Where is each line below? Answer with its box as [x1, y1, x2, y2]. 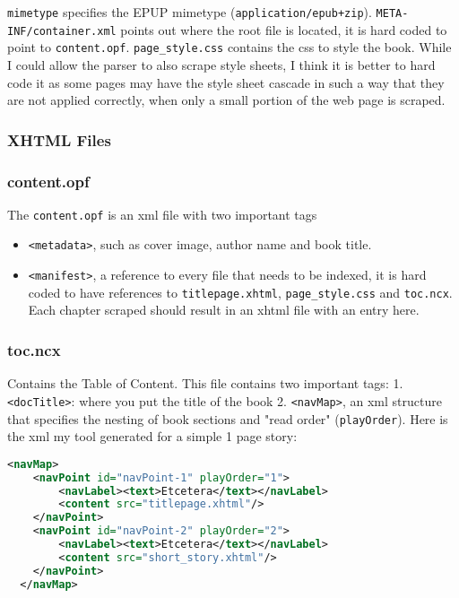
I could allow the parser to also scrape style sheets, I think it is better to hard [7, 55, 436, 74]
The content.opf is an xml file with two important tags [7, 204, 317, 223]
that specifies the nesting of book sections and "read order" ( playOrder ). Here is [7, 409, 448, 428]
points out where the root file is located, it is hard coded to [120, 20, 447, 39]
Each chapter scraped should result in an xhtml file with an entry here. [28, 300, 420, 319]
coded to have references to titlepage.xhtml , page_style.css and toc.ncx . [28, 282, 453, 301]
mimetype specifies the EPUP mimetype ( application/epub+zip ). [7, 3, 372, 21]
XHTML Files [7, 128, 111, 151]
